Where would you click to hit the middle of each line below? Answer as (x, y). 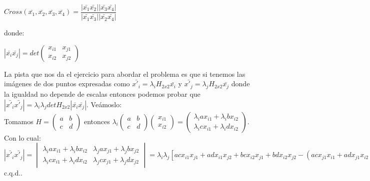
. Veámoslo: (104, 104)
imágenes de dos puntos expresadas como (67, 84)
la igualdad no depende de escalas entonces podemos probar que (102, 94)
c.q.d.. (13, 173)
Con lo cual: (22, 137)
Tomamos (19, 121)
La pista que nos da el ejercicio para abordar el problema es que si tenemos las (125, 74)
